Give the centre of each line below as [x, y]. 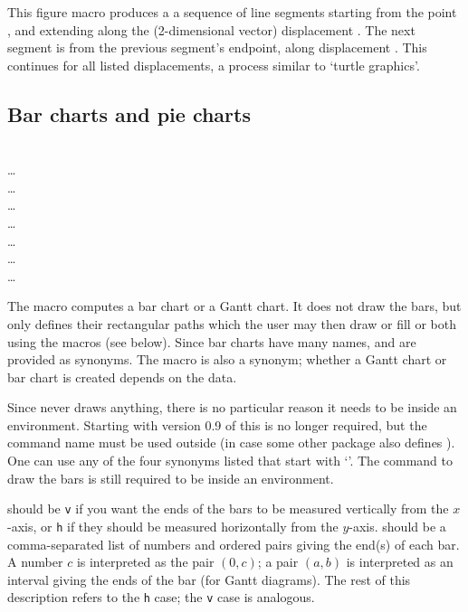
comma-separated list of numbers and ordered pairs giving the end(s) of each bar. [234, 544]
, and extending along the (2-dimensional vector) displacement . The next [211, 29]
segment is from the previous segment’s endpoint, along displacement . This [217, 47]
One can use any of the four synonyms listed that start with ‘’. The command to [230, 461]
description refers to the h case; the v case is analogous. [161, 597]
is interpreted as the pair [145, 562]
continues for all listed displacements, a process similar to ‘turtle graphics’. [214, 65]
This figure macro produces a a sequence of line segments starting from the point [232, 12]
